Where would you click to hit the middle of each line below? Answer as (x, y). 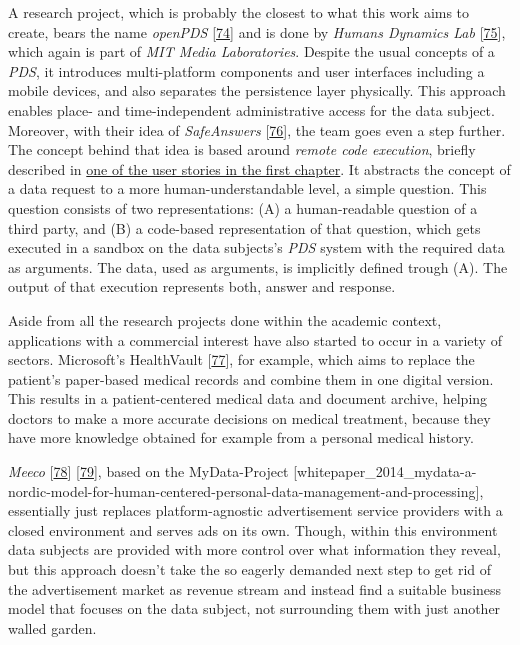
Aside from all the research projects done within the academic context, (225, 319)
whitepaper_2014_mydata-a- (387, 471)
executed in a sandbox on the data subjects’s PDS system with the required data (256, 247)
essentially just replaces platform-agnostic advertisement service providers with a (255, 510)
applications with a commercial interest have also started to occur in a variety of (255, 339)
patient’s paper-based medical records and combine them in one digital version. (251, 378)
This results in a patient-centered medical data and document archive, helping (248, 398)
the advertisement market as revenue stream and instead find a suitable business (255, 588)
